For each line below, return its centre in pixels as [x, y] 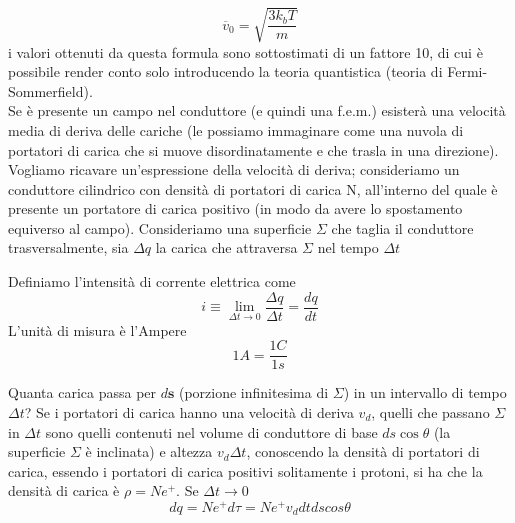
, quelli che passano [430, 411]
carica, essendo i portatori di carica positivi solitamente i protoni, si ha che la [245, 470]
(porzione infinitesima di [253, 392]
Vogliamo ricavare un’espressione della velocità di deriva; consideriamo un [234, 169]
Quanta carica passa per [82, 392]
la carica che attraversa [226, 247]
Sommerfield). [50, 90]
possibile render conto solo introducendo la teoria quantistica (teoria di [225, 71]
